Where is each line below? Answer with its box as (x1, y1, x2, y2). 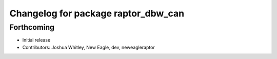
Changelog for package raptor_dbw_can (9, 8, 185, 19)
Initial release (22, 37, 51, 43)
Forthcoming (9, 23, 55, 32)
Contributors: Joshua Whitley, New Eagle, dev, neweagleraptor (22, 44, 155, 50)
